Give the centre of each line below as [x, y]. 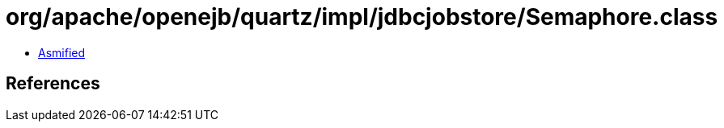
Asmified [62, 52]
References [53, 84]
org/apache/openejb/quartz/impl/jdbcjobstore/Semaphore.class [362, 17]
